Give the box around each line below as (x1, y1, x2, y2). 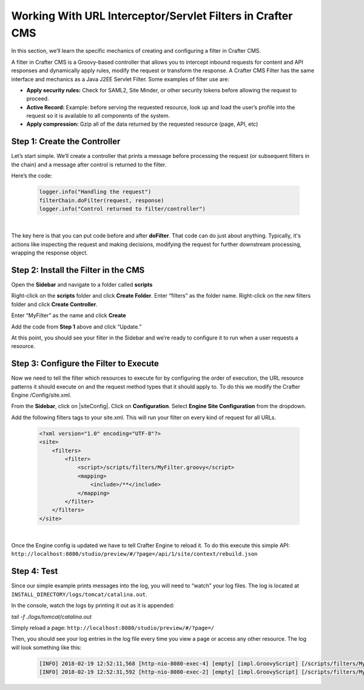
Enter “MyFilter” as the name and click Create (11, 312, 127, 319)
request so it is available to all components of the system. (26, 112, 170, 120)
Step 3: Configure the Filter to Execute (11, 358, 159, 369)
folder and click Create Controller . (11, 301, 98, 308)
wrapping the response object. (11, 249, 88, 256)
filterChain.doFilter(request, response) (39, 197, 164, 203)
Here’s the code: (11, 172, 53, 179)
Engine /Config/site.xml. (11, 392, 72, 399)
